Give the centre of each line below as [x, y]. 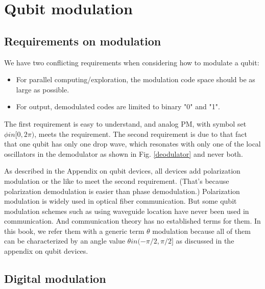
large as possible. [43, 89]
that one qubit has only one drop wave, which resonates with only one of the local [132, 144]
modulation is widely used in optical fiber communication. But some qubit [121, 201]
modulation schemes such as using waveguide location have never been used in [127, 211]
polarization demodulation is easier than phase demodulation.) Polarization [122, 191]
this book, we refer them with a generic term [74, 231]
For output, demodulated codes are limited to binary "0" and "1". [118, 106]
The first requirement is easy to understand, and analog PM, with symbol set [125, 123]
